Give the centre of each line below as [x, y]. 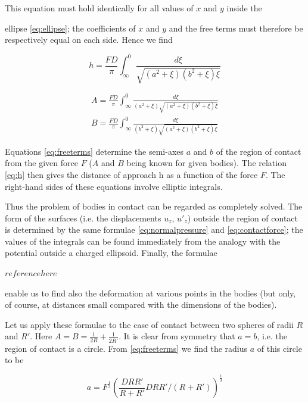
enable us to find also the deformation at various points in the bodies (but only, [150, 293]
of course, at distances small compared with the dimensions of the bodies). [141, 304]
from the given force [41, 163]
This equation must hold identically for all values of [99, 8]
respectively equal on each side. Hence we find [89, 40]
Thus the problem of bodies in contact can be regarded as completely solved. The [154, 206]
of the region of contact [259, 151]
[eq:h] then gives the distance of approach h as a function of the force [131, 174]
